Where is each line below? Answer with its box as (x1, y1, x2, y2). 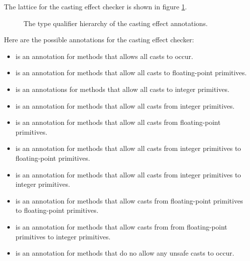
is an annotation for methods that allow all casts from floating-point (15, 117, 221, 127)
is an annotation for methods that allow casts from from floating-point (15, 221, 227, 232)
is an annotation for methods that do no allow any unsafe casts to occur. (15, 248, 234, 258)
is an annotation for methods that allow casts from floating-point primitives (15, 195, 243, 205)
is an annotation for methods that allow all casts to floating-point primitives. (15, 67, 247, 78)
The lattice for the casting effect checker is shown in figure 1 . (4, 1, 187, 11)
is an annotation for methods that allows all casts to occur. (15, 51, 193, 61)
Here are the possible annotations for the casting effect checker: (4, 34, 194, 45)
